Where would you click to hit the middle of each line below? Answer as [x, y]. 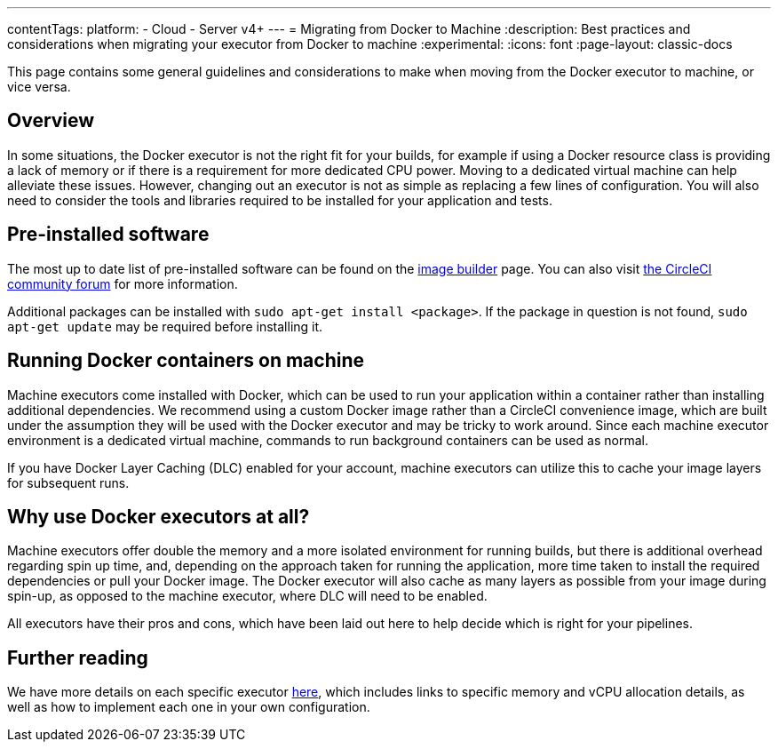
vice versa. [39, 87]
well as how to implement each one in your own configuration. [189, 707]
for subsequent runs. [68, 482]
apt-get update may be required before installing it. [165, 326]
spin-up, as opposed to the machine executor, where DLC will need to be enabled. [247, 596]
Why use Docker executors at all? [159, 516]
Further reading [78, 657]
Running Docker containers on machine [186, 361]
